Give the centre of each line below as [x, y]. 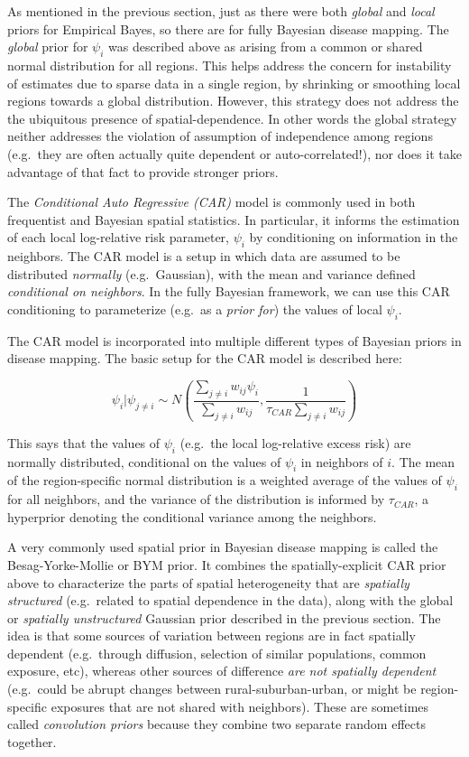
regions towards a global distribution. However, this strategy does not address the [233, 101]
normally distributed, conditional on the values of [144, 461]
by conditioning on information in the [354, 237]
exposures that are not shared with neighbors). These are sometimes [240, 706]
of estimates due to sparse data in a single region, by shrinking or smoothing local [234, 83]
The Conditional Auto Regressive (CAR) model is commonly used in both [212, 202]
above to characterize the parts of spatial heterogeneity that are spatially [208, 582]
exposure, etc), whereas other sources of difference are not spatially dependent [222, 671]
